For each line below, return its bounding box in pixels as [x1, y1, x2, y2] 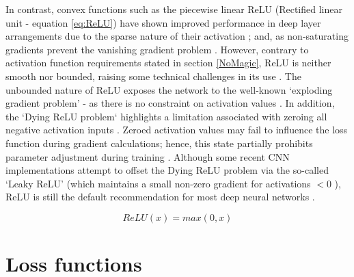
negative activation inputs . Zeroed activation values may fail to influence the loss [5, 122, 348, 137]
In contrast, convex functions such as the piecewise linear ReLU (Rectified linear [5, 2, 342, 16]
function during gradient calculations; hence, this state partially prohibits [5, 135, 313, 150]
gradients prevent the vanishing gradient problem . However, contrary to [5, 42, 309, 56]
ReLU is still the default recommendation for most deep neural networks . [5, 189, 315, 204]
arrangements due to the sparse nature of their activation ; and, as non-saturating [5, 29, 349, 43]
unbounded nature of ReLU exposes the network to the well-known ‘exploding [5, 82, 333, 96]
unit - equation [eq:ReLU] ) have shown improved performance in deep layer [5, 15, 321, 29]
